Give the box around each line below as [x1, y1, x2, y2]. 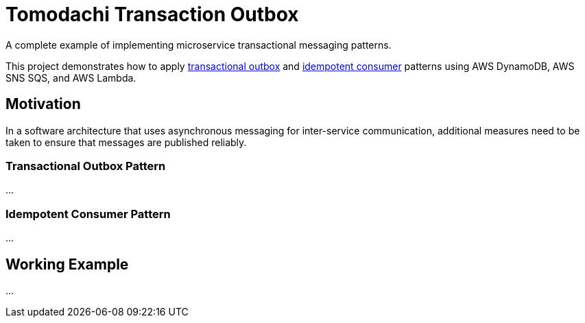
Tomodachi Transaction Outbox [5, 3, 299, 26]
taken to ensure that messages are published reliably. [5, 136, 247, 148]
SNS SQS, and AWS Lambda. [5, 71, 136, 84]
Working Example [5, 255, 129, 273]
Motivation [5, 95, 81, 113]
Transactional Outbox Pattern [5, 158, 166, 173]
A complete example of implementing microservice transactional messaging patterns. [5, 38, 392, 51]
